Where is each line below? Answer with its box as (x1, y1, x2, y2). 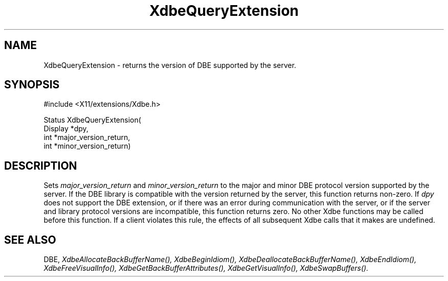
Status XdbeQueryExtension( (43, 115, 141, 125)
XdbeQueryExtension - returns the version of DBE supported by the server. (43, 60, 297, 69)
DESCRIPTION (4, 159, 77, 172)
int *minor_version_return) (43, 142, 131, 151)
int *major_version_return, (43, 133, 130, 142)
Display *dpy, (43, 124, 88, 133)
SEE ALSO (4, 233, 56, 246)
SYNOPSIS (4, 78, 60, 91)
